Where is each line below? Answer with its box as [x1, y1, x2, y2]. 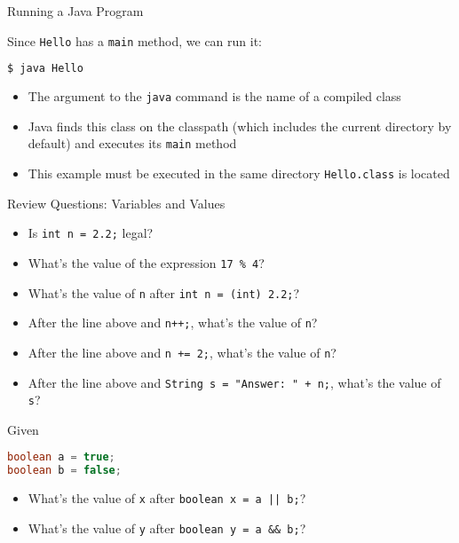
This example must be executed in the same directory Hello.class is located [28, 164, 450, 183]
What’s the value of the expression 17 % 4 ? [28, 253, 265, 271]
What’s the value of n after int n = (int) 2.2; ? [28, 283, 300, 302]
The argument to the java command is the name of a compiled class [28, 87, 401, 106]
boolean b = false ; [7, 464, 122, 477]
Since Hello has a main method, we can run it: [7, 31, 263, 50]
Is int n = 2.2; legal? [28, 224, 154, 242]
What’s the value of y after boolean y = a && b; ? [28, 518, 306, 537]
